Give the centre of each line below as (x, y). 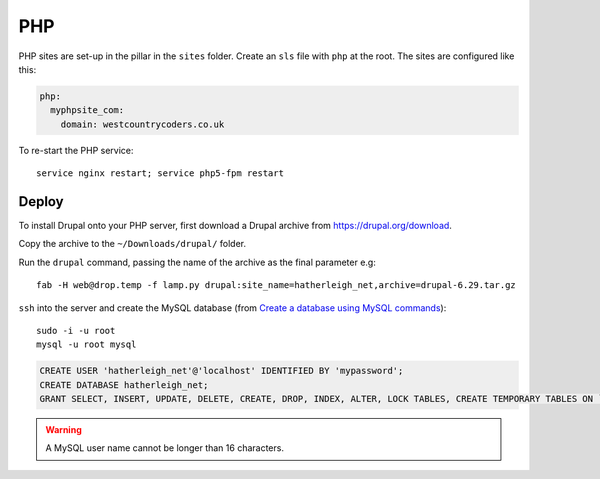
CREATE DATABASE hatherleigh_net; (124, 384)
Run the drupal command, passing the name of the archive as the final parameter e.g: (197, 262)
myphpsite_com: (87, 110)
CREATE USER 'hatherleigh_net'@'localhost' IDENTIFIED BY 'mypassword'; (221, 371)
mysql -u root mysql (86, 344)
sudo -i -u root (76, 330)
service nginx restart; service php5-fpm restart (160, 173)
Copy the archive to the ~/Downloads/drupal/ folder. (132, 244)
